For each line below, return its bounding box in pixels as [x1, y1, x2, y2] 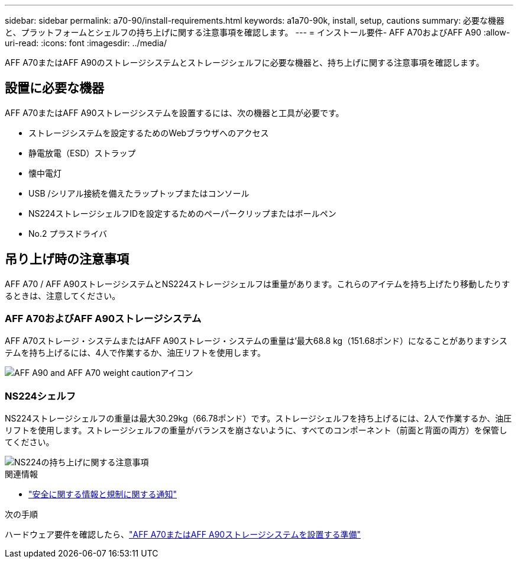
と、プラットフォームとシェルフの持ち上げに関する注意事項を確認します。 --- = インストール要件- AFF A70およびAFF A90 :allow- [5, 27, 510, 37]
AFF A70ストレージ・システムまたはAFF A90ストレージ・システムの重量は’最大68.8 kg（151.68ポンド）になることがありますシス [5, 336, 507, 346]
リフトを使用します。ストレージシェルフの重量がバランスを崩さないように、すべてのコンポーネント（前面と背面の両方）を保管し [5, 425, 507, 436]
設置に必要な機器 [5, 81, 104, 96]
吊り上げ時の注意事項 [5, 252, 129, 267]
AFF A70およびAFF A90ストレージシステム [5, 313, 202, 325]
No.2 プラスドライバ [28, 228, 107, 239]
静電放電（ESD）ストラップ [28, 147, 136, 158]
